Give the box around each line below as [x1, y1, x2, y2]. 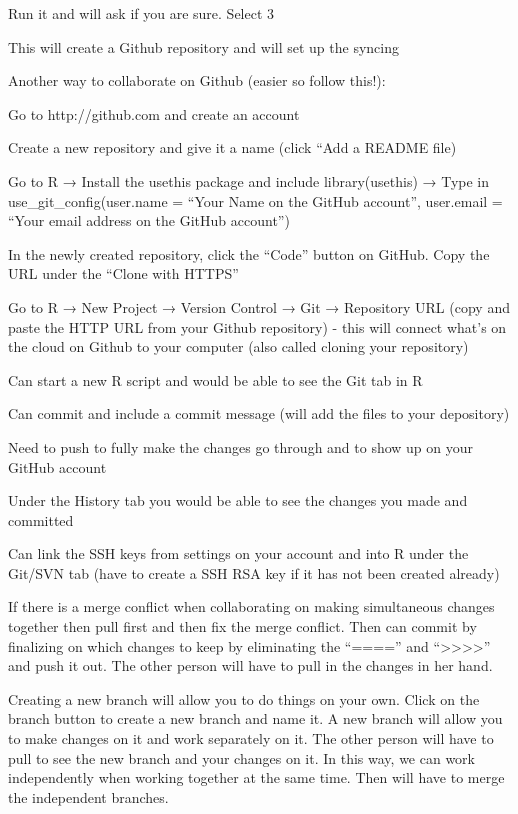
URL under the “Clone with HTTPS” [8, 263, 239, 284]
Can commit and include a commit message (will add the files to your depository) [8, 403, 510, 424]
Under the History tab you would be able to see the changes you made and [8, 490, 468, 511]
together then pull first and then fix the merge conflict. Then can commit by [8, 616, 477, 637]
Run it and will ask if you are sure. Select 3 [8, 3, 275, 23]
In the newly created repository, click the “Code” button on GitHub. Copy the [8, 243, 490, 264]
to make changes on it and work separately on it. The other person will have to [8, 728, 494, 749]
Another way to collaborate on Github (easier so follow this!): [8, 70, 386, 91]
